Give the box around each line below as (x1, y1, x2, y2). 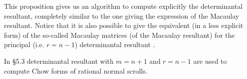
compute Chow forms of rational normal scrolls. (4, 65, 148, 76)
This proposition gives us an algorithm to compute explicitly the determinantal (4, 1, 243, 11)
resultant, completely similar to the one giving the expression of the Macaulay (4, 10, 239, 21)
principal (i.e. (4, 39, 44, 50)
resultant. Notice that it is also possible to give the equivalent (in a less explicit (4, 20, 244, 30)
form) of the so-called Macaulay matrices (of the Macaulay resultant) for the (4, 29, 235, 40)
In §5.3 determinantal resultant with (4, 55, 114, 66)
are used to (193, 55, 227, 66)
